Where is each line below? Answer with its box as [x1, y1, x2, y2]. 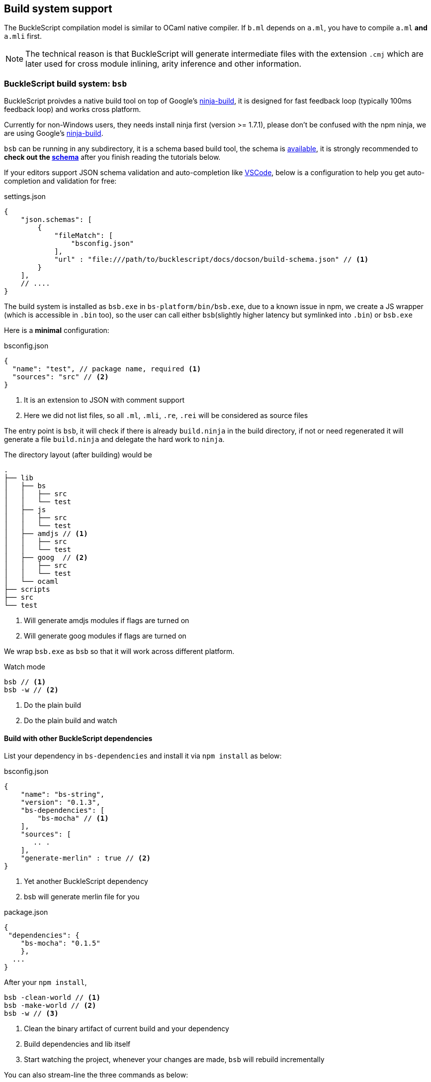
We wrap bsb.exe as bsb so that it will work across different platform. [4, 647, 235, 656]
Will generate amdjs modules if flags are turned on [24, 616, 189, 625]
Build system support [4, 2, 112, 15]
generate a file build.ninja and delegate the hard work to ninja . [4, 435, 225, 444]
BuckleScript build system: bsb [4, 78, 127, 89]
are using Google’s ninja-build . [4, 129, 103, 138]
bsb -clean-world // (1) [4, 993, 100, 1002]
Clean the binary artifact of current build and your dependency [24, 1024, 229, 1033]
